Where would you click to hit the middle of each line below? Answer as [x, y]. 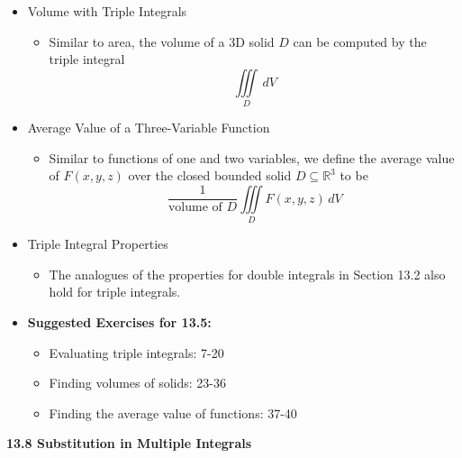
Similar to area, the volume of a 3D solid [162, 41]
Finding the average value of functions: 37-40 [173, 412]
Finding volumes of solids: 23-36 [138, 383]
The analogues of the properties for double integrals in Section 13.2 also [247, 274]
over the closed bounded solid [210, 175]
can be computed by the [360, 41]
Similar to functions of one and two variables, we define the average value [252, 157]
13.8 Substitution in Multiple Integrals [129, 443]
